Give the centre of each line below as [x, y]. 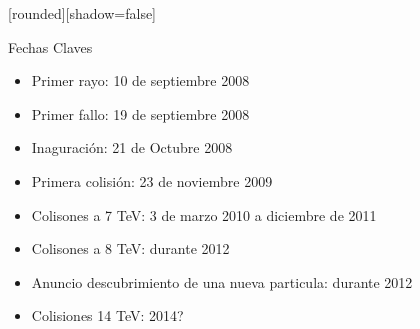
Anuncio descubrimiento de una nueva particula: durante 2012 [222, 281]
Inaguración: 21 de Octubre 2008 [132, 147]
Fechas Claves [50, 46]
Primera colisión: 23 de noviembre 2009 [152, 180]
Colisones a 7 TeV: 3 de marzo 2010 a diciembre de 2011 [204, 214]
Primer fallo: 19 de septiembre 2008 [140, 113]
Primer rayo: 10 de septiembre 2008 [140, 80]
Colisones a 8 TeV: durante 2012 [130, 248]
